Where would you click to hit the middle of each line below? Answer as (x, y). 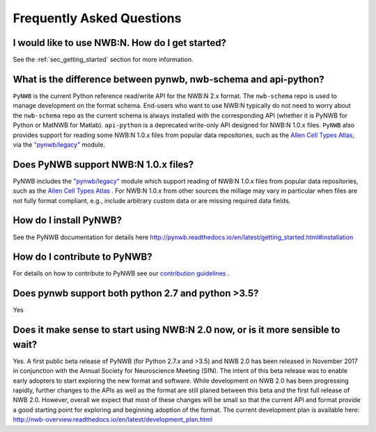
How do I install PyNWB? (67, 220)
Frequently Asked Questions (97, 18)
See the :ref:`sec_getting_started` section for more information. (103, 60)
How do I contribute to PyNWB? (83, 257)
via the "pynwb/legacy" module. (59, 144)
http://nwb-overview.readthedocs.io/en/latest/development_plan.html (112, 419)
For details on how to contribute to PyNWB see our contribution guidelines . (121, 273)
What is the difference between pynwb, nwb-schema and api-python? (169, 79)
